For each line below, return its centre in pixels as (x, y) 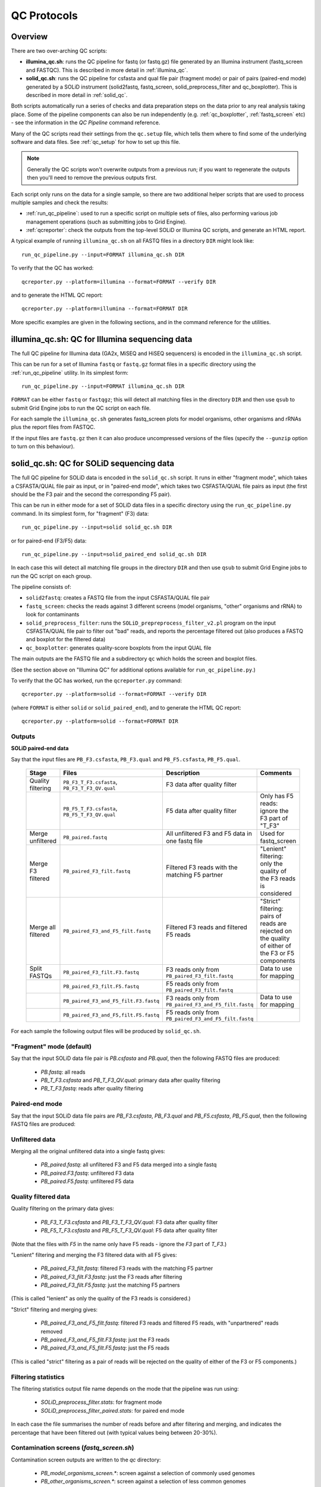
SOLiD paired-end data (40, 748)
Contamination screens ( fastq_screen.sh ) (73, 1448)
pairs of (271, 916)
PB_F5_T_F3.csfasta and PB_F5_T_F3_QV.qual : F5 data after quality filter (129, 1231)
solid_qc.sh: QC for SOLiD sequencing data (93, 464)
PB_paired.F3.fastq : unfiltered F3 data (87, 1173)
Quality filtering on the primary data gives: (63, 1209)
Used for (272, 834)
